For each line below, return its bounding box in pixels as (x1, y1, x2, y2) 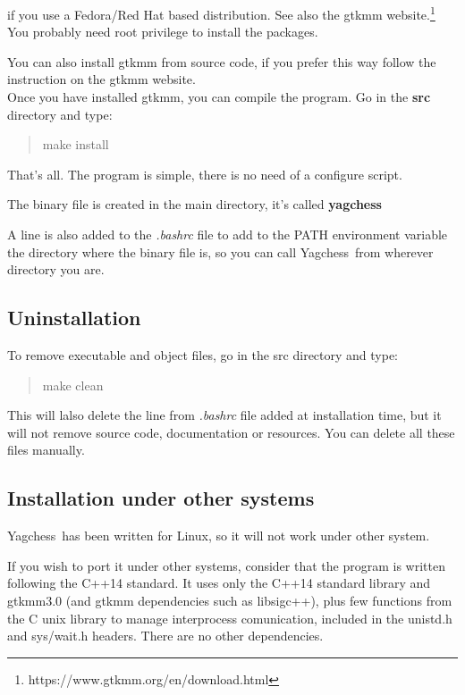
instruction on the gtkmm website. (7, 70, 196, 88)
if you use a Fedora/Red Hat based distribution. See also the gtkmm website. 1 (7, 3, 435, 23)
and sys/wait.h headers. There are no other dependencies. (7, 626, 324, 645)
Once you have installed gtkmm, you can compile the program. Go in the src (7, 88, 431, 106)
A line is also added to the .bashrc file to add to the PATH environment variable (7, 225, 448, 243)
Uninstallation (7, 304, 141, 331)
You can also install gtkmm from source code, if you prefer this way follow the (7, 52, 436, 71)
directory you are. (7, 260, 105, 279)
